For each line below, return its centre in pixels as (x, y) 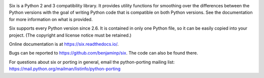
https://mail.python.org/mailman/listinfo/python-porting (65, 69)
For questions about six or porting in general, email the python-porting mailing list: (92, 62)
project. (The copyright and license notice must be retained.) (70, 35)
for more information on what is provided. (51, 19)
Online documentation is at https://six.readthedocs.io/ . (64, 44)
